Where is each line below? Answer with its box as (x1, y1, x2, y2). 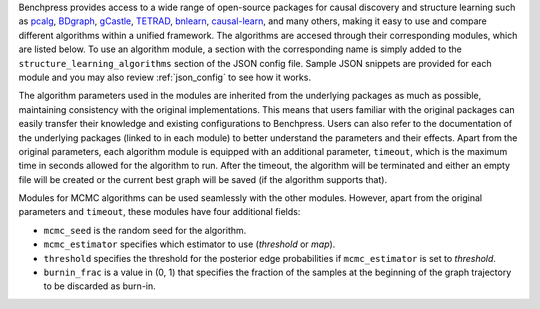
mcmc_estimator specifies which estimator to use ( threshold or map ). (43, 238, 336, 250)
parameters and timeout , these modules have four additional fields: (18, 206, 301, 218)
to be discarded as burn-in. (43, 280, 157, 292)
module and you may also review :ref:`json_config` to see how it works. (18, 71, 312, 83)
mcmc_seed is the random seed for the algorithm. (43, 224, 247, 236)
